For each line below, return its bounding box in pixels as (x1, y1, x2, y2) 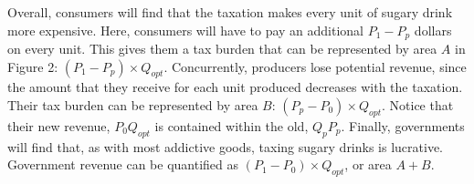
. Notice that (381, 96, 454, 115)
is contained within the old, (154, 116, 309, 135)
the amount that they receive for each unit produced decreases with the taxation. (7, 77, 463, 97)
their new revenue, (7, 116, 111, 135)
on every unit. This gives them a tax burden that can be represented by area (7, 39, 437, 58)
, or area (344, 155, 392, 174)
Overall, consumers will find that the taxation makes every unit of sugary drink (7, 3, 453, 21)
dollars (414, 20, 452, 39)
